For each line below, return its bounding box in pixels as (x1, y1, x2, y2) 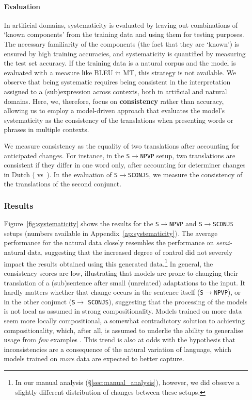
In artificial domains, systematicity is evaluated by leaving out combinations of (4, 19, 238, 30)
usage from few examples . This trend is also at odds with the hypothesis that (4, 334, 236, 345)
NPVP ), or (214, 287, 241, 297)
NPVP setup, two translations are (140, 150, 236, 160)
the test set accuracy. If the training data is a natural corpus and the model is (4, 58, 236, 68)
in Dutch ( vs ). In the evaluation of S (4, 169, 118, 179)
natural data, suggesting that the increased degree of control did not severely (4, 247, 233, 257)
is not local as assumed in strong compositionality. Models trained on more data (4, 306, 242, 316)
